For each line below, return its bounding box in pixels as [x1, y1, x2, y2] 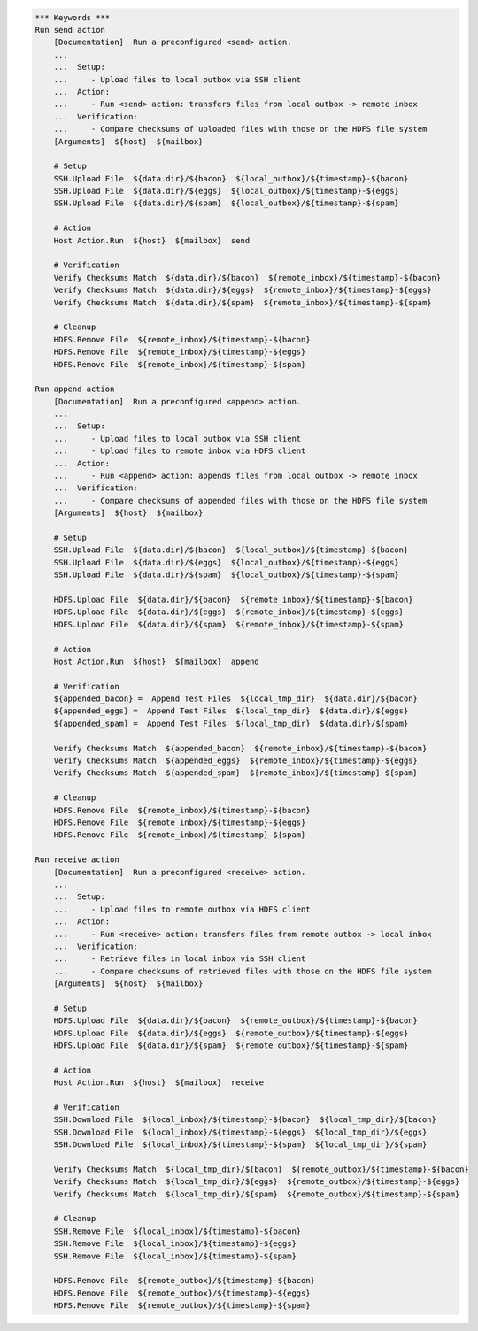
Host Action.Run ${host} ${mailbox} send [53, 235, 251, 245]
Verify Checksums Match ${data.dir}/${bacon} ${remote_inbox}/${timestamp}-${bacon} [53, 273, 442, 282]
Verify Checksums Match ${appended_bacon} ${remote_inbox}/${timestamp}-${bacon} [53, 743, 428, 753]
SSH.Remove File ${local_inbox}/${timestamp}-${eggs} [53, 1239, 297, 1249]
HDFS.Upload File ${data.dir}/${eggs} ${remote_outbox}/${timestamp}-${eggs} [53, 1027, 409, 1038]
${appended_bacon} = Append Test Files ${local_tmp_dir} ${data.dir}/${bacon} [53, 694, 418, 704]
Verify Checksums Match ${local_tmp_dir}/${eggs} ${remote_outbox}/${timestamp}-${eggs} [53, 1177, 460, 1187]
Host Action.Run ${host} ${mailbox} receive [53, 1078, 265, 1088]
